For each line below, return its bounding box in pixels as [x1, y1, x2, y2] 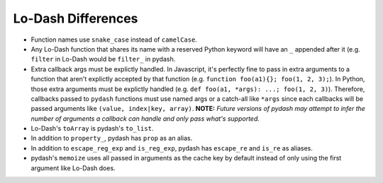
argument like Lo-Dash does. [30, 163, 116, 172]
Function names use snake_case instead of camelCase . [30, 35, 198, 44]
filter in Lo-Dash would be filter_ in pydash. [30, 55, 176, 64]
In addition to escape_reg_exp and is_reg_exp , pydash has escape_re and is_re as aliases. [30, 143, 313, 152]
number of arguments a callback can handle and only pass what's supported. [30, 114, 260, 123]
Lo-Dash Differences [13, 11, 138, 26]
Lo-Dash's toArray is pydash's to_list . [30, 124, 154, 133]
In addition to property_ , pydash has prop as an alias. [30, 134, 193, 143]
